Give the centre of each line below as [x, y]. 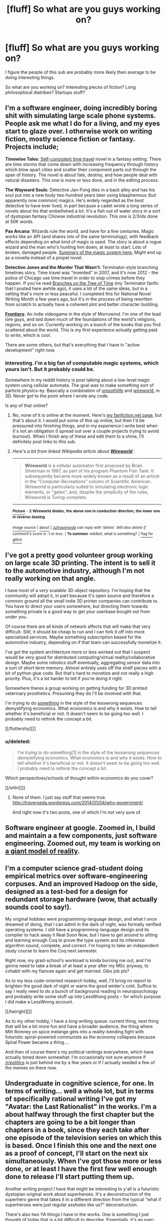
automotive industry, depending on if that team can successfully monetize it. [83, 642]
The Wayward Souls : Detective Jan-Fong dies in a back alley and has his [80, 190]
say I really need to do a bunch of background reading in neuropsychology [82, 991]
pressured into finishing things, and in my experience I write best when [85, 426]
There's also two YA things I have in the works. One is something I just [77, 1214]
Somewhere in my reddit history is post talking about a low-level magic [78, 380]
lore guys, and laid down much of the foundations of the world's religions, [81, 319]
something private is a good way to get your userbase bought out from [78, 611]
